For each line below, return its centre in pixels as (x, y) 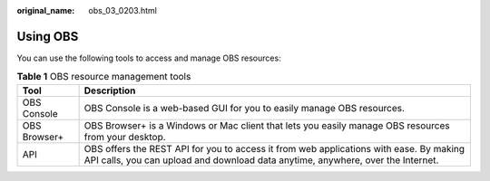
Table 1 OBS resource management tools (104, 77)
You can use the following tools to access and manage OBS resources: (149, 58)
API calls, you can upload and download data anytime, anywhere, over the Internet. (261, 160)
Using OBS (48, 36)
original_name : (46, 10)
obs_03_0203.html (123, 10)
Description (110, 90)
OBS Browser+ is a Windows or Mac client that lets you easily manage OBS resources (267, 125)
